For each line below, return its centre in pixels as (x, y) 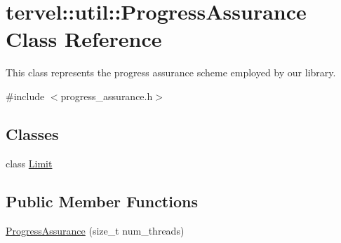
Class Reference (84, 39)
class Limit (29, 163)
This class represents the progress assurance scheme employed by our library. (171, 72)
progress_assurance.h (107, 96)
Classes (32, 133)
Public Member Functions (102, 201)
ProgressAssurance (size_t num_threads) (95, 230)
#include (25, 96)
